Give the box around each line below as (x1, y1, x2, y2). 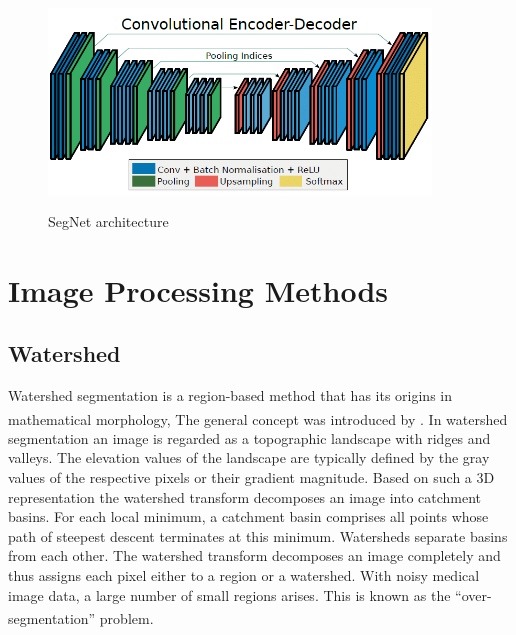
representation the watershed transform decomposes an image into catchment (8, 486, 482, 507)
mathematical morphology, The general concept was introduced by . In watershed (8, 408, 508, 429)
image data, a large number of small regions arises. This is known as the (8, 584, 451, 605)
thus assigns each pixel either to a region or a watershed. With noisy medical (8, 564, 480, 585)
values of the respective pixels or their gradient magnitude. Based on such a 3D (8, 466, 495, 487)
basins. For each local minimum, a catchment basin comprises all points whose (8, 506, 489, 527)
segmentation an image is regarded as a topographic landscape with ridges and (8, 427, 491, 448)
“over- (455, 584, 492, 605)
